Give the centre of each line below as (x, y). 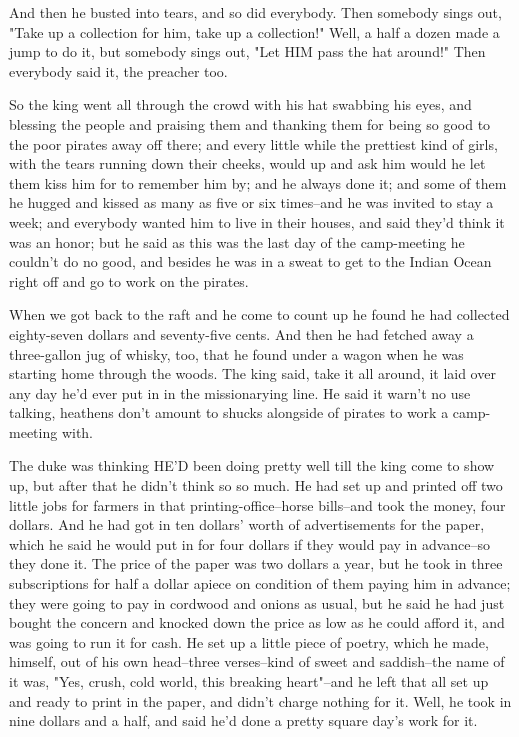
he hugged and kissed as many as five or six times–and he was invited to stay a (251, 202)
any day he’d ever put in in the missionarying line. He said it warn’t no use (240, 392)
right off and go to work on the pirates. (129, 280)
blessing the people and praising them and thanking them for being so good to (250, 123)
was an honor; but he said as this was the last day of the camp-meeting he (237, 241)
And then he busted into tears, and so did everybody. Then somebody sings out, (255, 12)
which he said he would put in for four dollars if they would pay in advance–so (250, 543)
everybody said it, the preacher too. (118, 70)
